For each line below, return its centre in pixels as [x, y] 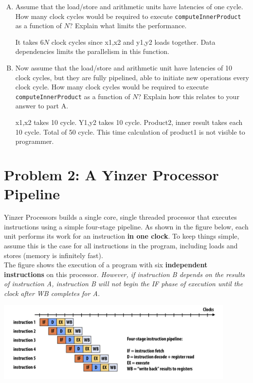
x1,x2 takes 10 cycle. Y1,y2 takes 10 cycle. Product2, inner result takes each [129, 122]
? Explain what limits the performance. [128, 26]
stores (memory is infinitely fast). [54, 255]
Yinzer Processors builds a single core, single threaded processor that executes [120, 217]
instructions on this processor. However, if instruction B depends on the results [125, 274]
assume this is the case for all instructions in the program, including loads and [121, 245]
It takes [27, 42]
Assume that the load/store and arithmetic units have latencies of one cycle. [129, 6]
